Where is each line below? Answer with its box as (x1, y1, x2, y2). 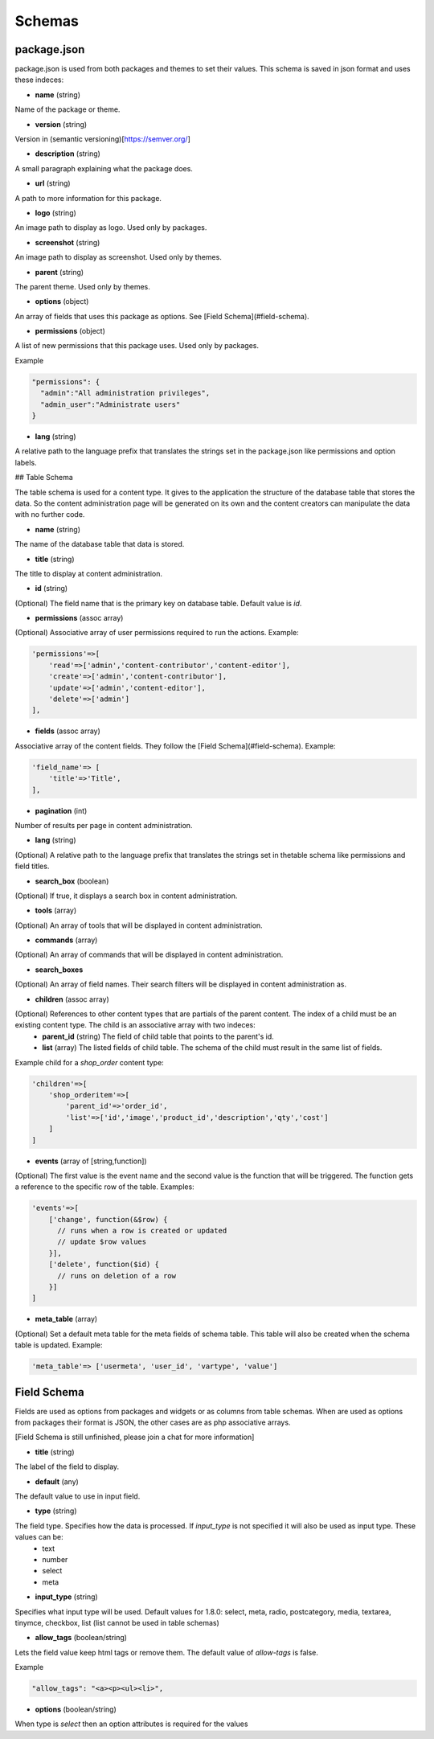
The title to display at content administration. (14, 568, 162, 578)
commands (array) (35, 935, 98, 945)
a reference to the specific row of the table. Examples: (14, 1182, 194, 1191)
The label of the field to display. (14, 1462, 120, 1471)
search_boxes (35, 965, 84, 974)
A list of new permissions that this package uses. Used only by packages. (14, 341, 260, 351)
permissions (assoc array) (35, 613, 124, 623)
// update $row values (57, 1237, 147, 1246)
